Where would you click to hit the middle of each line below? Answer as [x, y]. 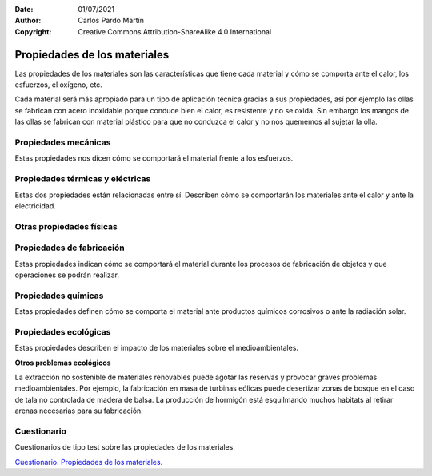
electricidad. [35, 206]
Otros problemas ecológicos [63, 363]
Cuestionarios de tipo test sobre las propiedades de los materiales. [125, 447]
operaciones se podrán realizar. [67, 275]
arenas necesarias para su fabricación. [79, 411]
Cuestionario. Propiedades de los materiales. [89, 462]
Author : [28, 21]
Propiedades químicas [59, 296]
